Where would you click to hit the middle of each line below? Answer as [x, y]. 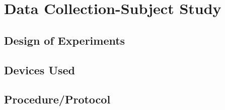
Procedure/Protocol [57, 99]
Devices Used [40, 70]
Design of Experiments [65, 40]
